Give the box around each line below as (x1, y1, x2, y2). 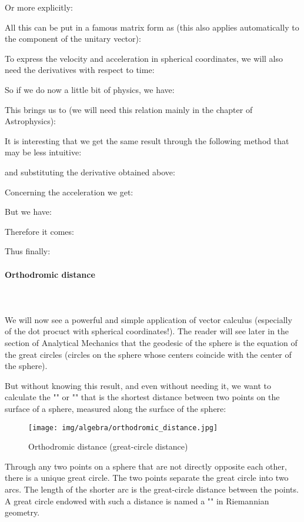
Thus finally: (5, 245, 51, 257)
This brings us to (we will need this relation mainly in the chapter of (5, 103, 253, 115)
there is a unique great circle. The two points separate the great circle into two (5, 471, 289, 484)
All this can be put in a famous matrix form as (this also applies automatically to (5, 21, 299, 33)
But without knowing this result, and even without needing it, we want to (5, 379, 272, 391)
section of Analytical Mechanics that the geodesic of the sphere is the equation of (5, 337, 298, 349)
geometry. (5, 506, 40, 518)
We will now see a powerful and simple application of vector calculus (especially (5, 313, 292, 325)
